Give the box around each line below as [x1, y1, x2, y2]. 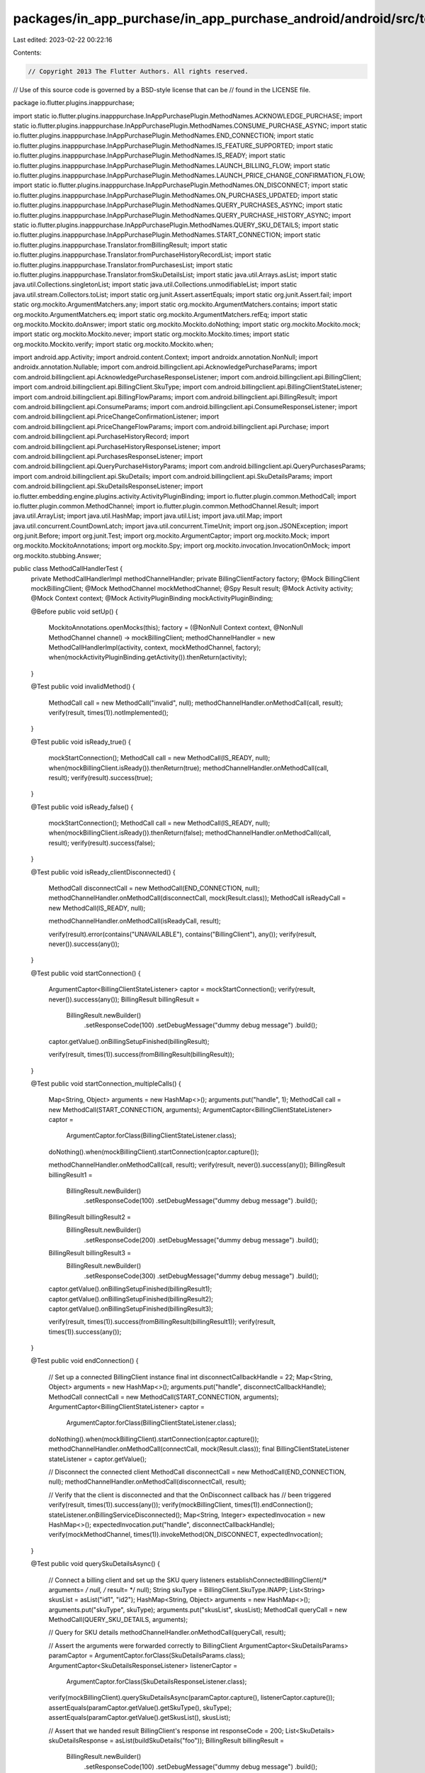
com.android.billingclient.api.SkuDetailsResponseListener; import [13, 482, 203, 491]
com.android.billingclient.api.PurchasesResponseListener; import [13, 452, 203, 460]
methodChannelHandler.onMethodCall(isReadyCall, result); [48, 917, 221, 926]
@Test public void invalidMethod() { [30, 682, 135, 691]
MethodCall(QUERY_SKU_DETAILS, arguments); [48, 1616, 188, 1624]
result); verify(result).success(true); [48, 773, 153, 782]
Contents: [13, 48, 42, 57]
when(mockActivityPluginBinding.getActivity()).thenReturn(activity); [48, 653, 247, 662]
